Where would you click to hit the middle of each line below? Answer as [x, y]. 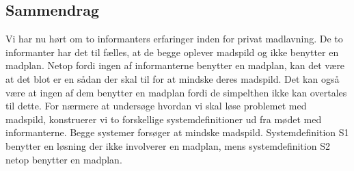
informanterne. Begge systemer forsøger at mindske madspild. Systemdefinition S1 [177, 132]
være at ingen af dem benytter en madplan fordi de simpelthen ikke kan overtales [176, 92]
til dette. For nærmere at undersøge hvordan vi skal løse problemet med [156, 106]
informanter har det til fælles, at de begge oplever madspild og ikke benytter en [172, 52]
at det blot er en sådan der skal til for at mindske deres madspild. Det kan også [173, 78]
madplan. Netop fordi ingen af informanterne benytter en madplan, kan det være [175, 65]
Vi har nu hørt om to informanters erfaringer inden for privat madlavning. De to [174, 39]
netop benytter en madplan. [64, 159]
